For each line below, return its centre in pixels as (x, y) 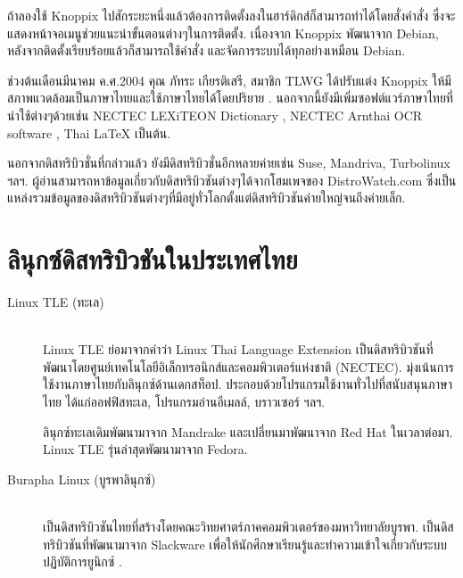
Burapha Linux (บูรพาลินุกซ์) (82, 479)
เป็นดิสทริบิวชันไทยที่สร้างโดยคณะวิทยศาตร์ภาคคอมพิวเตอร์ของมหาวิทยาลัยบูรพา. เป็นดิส (248, 526)
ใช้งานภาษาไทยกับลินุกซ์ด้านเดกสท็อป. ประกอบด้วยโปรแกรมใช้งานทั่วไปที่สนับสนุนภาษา (248, 384)
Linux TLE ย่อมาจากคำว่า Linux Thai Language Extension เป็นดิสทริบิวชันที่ (238, 349)
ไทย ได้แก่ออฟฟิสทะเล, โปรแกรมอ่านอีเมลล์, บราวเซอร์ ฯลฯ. (184, 402)
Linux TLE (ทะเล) (56, 302)
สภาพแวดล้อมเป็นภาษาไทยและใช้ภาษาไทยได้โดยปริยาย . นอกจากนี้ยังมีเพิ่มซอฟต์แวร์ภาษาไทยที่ (230, 98)
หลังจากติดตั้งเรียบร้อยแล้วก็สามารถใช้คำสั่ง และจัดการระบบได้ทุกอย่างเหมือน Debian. (207, 50)
